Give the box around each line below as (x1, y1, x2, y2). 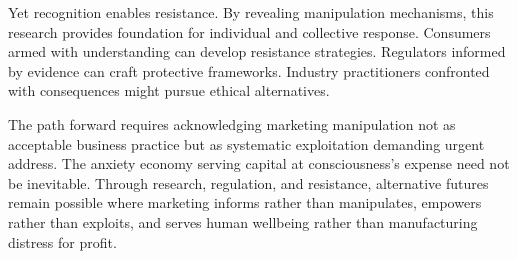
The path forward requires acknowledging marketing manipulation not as (8, 113, 456, 134)
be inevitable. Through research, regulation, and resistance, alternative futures (8, 172, 489, 193)
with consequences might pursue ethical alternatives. (8, 80, 330, 101)
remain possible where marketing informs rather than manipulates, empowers (8, 192, 482, 213)
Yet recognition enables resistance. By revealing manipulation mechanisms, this (8, 2, 494, 22)
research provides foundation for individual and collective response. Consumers (8, 21, 491, 42)
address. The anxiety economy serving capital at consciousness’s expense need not (8, 153, 510, 174)
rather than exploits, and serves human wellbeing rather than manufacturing (8, 211, 478, 232)
